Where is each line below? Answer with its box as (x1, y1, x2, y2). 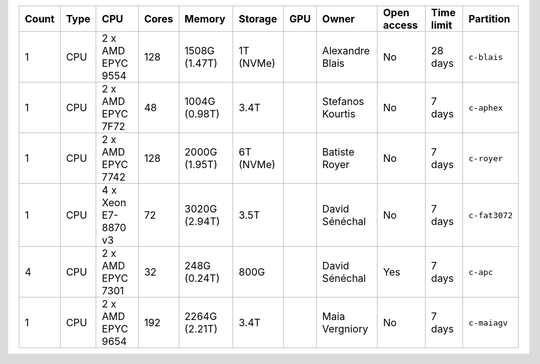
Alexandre (321, 44, 370, 57)
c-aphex (468, 102, 504, 113)
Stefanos (321, 95, 365, 108)
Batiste (321, 145, 355, 159)
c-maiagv (468, 317, 509, 328)
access (383, 18, 419, 32)
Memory (184, 12, 226, 25)
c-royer (468, 153, 504, 164)
